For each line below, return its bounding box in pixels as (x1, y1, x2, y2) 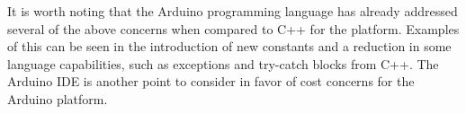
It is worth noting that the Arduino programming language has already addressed (7, 2, 458, 20)
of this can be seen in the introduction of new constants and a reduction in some (7, 37, 452, 56)
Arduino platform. (7, 89, 108, 108)
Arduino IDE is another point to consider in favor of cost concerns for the (7, 72, 415, 91)
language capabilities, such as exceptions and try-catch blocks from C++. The (7, 54, 439, 73)
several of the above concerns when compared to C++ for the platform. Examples (7, 19, 460, 38)
